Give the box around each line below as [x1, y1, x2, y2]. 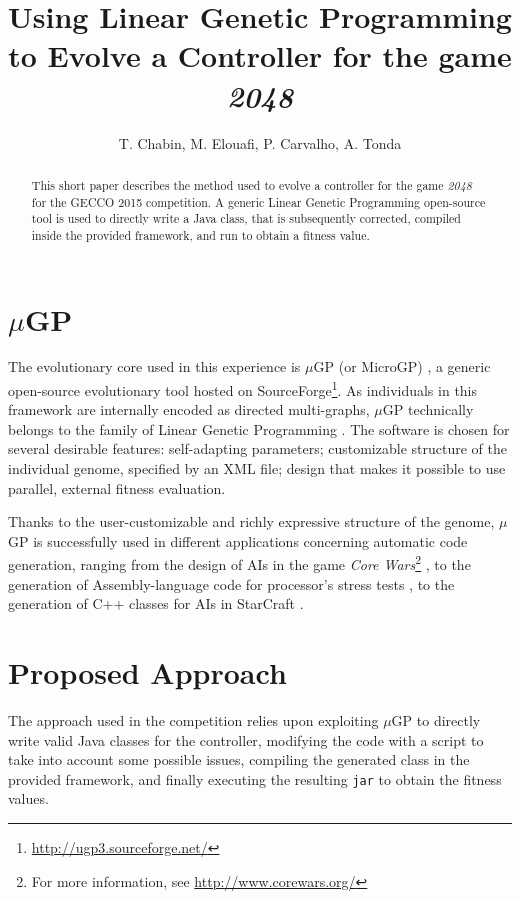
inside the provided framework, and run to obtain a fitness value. [31, 226, 370, 243]
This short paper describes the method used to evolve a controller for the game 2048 [31, 176, 472, 193]
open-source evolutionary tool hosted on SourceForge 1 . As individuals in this [8, 377, 478, 400]
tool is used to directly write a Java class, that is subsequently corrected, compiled [31, 210, 461, 227]
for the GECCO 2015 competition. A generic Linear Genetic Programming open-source [31, 193, 486, 210]
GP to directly [391, 710, 481, 731]
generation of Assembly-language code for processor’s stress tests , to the [8, 573, 455, 594]
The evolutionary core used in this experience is [8, 356, 301, 377]
